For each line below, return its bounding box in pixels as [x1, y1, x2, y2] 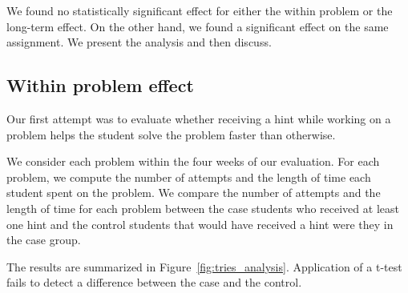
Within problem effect [6, 73, 194, 98]
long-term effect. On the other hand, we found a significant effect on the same [6, 18, 389, 34]
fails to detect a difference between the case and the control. [6, 274, 302, 291]
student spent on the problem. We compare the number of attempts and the [6, 184, 381, 201]
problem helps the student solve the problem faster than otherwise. [6, 126, 336, 142]
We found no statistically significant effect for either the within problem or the [6, 2, 393, 18]
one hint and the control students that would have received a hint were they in [6, 215, 394, 232]
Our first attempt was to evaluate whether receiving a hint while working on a [6, 110, 391, 126]
